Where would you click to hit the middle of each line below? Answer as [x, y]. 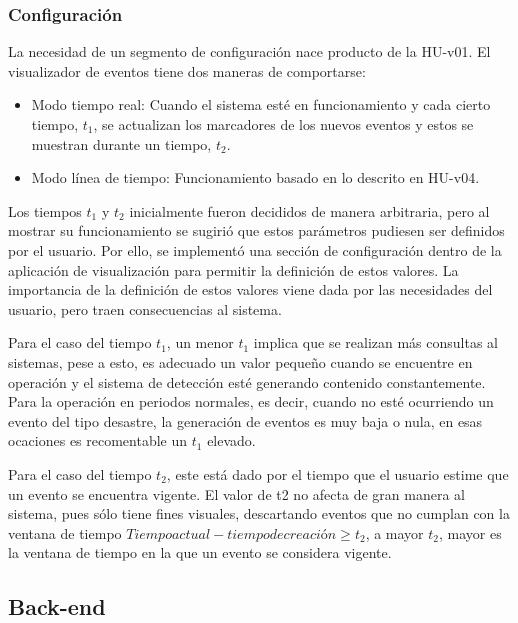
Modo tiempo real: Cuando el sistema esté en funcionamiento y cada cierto [261, 104]
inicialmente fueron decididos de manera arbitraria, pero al [309, 210]
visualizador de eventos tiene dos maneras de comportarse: [187, 70]
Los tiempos [45, 210]
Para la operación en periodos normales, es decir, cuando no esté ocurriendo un [251, 401]
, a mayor [394, 532]
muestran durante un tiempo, [121, 143]
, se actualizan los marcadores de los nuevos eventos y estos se [283, 124]
